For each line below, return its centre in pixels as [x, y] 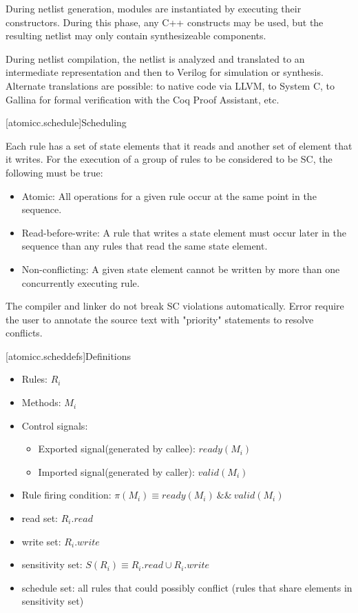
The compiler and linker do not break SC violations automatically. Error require [175, 306]
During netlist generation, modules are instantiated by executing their [154, 8]
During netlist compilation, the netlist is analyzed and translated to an [155, 58]
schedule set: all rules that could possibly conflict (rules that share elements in [187, 587]
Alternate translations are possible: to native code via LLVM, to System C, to [170, 85]
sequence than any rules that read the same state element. [145, 246]
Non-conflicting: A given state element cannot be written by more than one [181, 269]
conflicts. [24, 333]
